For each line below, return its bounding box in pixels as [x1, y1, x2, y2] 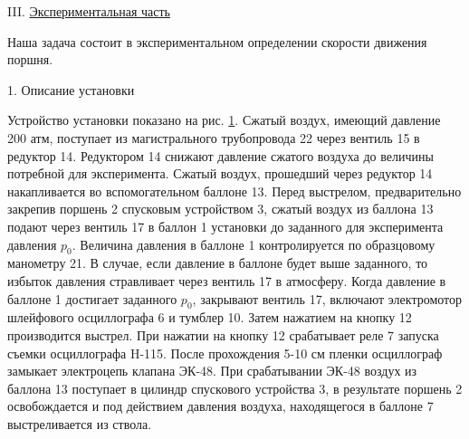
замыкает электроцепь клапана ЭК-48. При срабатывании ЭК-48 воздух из [7, 361, 417, 380]
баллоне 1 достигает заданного [7, 289, 177, 308]
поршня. [7, 50, 53, 69]
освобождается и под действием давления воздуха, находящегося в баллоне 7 [7, 396, 434, 415]
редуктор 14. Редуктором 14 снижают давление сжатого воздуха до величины [7, 146, 434, 165]
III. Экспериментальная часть [7, 2, 170, 20]
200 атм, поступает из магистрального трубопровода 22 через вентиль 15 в [7, 128, 420, 147]
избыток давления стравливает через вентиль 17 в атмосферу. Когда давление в [7, 271, 446, 290]
